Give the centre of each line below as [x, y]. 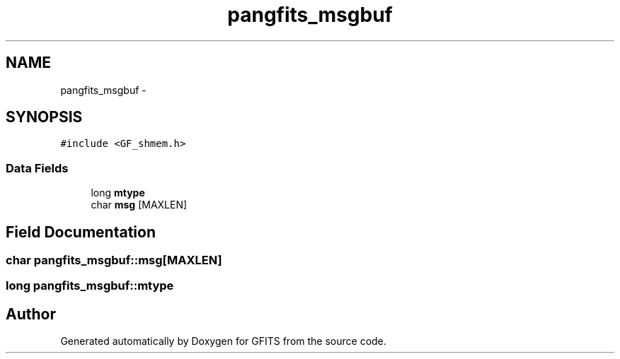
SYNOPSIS [44, 117]
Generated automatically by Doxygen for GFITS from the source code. [223, 341]
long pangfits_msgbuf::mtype [90, 286]
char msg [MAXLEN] [139, 205]
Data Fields [37, 168]
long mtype [118, 193]
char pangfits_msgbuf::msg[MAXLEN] [114, 260]
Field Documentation [81, 232]
